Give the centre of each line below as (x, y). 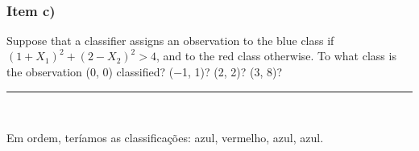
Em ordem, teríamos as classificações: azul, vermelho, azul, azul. (165, 138)
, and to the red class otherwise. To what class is (276, 56)
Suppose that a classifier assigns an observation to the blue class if (170, 40)
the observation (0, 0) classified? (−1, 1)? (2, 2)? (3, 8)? (145, 71)
